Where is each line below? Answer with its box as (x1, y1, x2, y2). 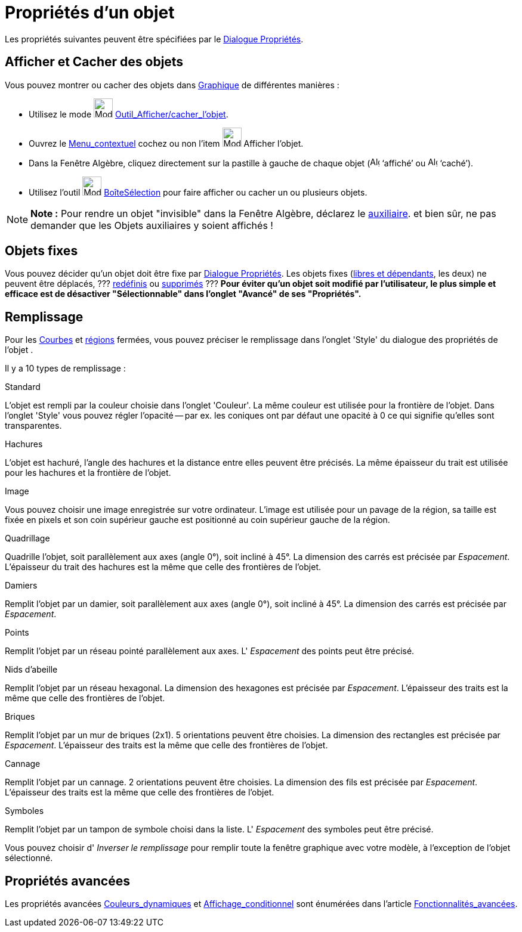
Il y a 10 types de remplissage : (5, 363, 126, 374)
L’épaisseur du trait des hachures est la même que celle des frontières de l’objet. (5, 562, 322, 572)
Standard (5, 382, 41, 392)
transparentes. (5, 420, 62, 431)
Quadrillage (5, 533, 50, 544)
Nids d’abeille (5, 664, 58, 675)
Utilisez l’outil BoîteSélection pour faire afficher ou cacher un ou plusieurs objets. (29, 187, 367, 197)
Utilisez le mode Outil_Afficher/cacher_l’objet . (29, 109, 228, 119)
